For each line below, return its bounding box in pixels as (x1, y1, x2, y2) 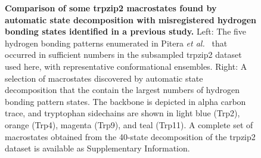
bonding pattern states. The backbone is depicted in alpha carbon (5, 95, 246, 107)
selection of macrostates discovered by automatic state (5, 72, 203, 84)
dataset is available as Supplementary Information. (5, 142, 190, 154)
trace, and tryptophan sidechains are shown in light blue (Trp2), (5, 107, 240, 119)
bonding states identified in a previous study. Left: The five (5, 25, 247, 38)
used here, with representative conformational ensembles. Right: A (5, 60, 247, 72)
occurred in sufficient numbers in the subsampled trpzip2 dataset (5, 48, 242, 61)
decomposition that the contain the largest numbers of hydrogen (5, 83, 240, 96)
